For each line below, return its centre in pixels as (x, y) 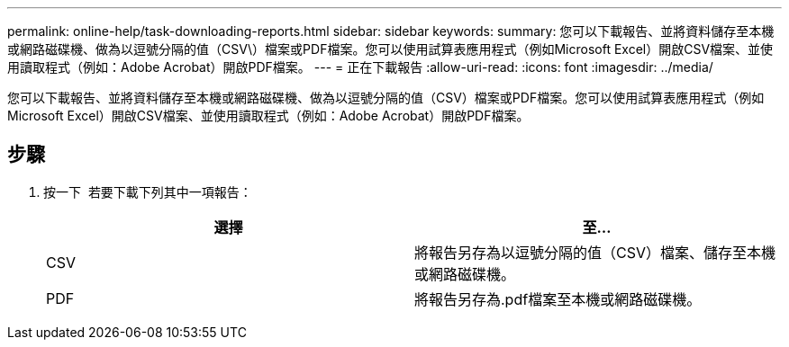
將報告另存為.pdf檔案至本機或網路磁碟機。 (558, 299)
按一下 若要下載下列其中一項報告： (148, 191)
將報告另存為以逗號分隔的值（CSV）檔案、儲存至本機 (595, 252)
